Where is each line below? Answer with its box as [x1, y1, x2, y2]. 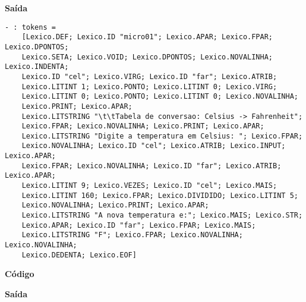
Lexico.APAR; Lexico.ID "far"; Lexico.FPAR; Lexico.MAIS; [21, 221, 256, 229]
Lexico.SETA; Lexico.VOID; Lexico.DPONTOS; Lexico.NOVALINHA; [21, 52, 273, 61]
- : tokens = [5, 23, 56, 32]
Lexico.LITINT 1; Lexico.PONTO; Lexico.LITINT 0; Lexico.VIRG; [21, 82, 277, 91]
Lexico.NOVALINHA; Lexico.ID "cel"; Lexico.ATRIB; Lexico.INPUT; [21, 141, 286, 150]
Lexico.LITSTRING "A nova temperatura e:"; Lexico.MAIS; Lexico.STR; [21, 211, 303, 220]
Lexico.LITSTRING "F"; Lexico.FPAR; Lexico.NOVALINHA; [21, 231, 243, 240]
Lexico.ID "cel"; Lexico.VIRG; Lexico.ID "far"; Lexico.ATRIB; [21, 72, 277, 81]
